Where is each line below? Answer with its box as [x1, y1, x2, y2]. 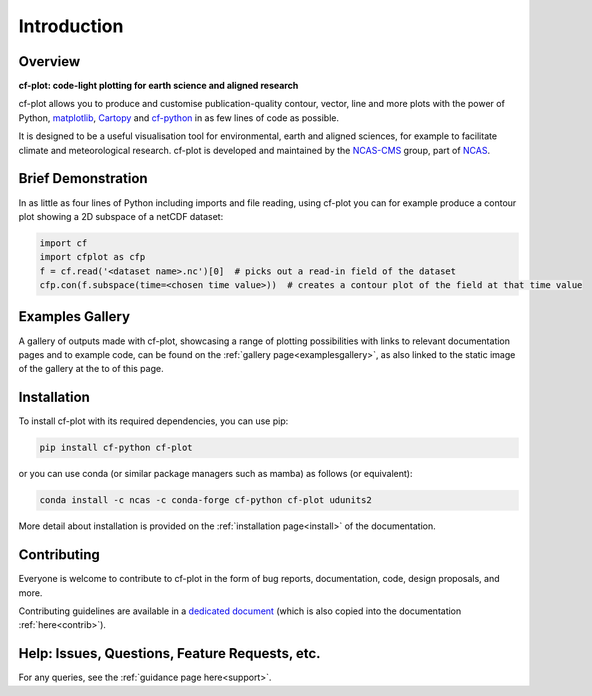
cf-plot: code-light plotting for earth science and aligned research [18, 80, 299, 92]
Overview [18, 53, 81, 70]
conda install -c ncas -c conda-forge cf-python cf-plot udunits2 [39, 495, 372, 506]
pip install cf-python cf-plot [39, 442, 194, 454]
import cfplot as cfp [39, 251, 146, 263]
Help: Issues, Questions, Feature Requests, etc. [18, 645, 321, 662]
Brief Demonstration [18, 170, 149, 187]
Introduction [18, 15, 124, 37]
